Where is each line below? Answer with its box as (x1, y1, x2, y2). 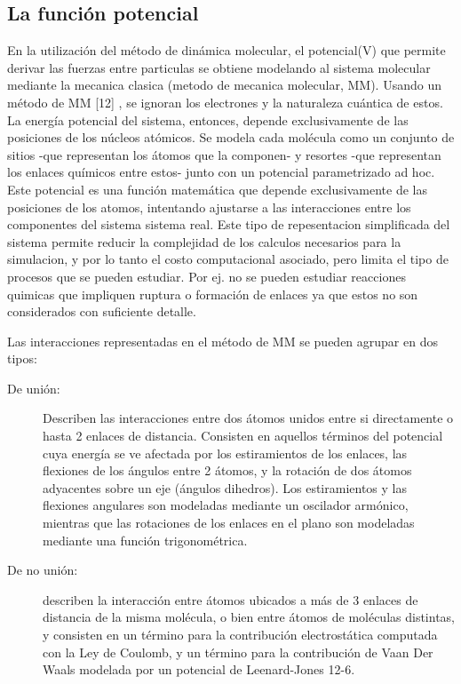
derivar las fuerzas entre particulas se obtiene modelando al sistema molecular (7, 58, 431, 76)
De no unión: (7, 561, 78, 579)
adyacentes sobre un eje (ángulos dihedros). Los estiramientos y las (43, 478, 408, 497)
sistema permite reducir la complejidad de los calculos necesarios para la (7, 232, 401, 251)
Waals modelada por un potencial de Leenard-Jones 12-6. (43, 660, 355, 679)
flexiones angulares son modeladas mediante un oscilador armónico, (43, 496, 409, 514)
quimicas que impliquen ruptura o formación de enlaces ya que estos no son (7, 284, 418, 303)
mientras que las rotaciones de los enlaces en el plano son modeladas (43, 513, 415, 532)
